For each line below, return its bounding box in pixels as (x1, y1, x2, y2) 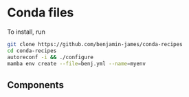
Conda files (7, 5, 74, 21)
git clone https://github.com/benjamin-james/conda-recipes (7, 41, 184, 47)
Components (7, 79, 64, 91)
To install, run (7, 28, 46, 36)
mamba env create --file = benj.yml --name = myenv (7, 60, 146, 67)
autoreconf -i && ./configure (7, 54, 94, 61)
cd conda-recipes (7, 47, 57, 54)
